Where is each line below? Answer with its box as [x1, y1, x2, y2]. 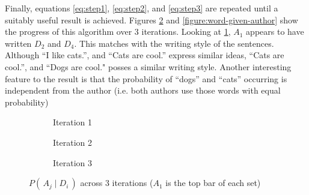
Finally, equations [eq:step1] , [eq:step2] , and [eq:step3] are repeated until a [5, 2, 278, 14]
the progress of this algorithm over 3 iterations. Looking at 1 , [5, 25, 231, 38]
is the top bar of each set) [165, 176, 261, 189]
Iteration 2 [53, 136, 92, 148]
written [5, 37, 32, 49]
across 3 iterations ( [80, 176, 153, 189]
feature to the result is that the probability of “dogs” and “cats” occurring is [5, 72, 287, 85]
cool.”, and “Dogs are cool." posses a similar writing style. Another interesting [5, 60, 292, 73]
